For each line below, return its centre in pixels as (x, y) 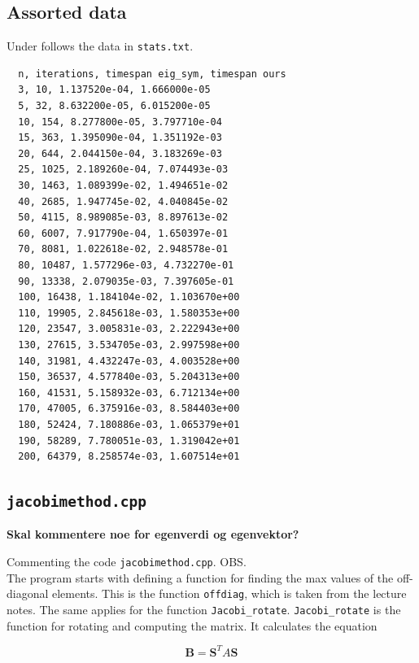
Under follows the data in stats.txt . (100, 46)
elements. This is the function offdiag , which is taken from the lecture (229, 593)
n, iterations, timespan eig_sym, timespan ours (152, 74)
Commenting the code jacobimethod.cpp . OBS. (127, 562)
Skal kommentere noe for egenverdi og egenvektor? (153, 534)
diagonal (28, 593)
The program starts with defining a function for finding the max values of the (200, 577)
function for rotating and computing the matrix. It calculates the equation (192, 625)
